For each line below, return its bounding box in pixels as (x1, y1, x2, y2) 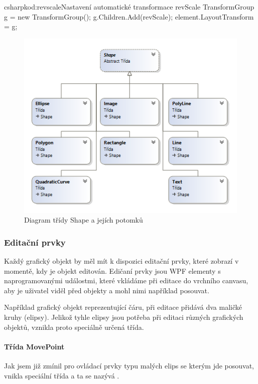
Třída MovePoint (4, 341, 65, 351)
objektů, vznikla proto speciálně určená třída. (4, 321, 144, 332)
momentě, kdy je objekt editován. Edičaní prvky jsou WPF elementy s (4, 265, 221, 276)
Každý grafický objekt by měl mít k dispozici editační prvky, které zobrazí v (4, 256, 239, 266)
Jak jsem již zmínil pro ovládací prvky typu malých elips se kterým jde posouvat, (4, 360, 254, 370)
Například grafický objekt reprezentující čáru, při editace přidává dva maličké (4, 302, 242, 312)
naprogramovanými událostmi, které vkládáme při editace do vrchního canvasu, (4, 275, 248, 286)
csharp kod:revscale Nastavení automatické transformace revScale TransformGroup (4, 2, 254, 12)
